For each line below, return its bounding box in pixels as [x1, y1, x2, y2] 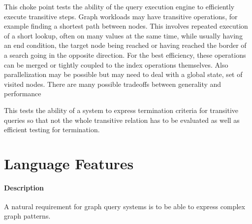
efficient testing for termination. [4, 124, 100, 135]
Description [4, 182, 44, 192]
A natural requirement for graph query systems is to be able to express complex [4, 201, 245, 211]
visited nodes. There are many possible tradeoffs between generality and [4, 78, 221, 89]
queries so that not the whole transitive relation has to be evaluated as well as [4, 114, 240, 125]
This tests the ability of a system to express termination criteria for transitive [4, 105, 239, 115]
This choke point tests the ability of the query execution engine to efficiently [4, 1, 235, 11]
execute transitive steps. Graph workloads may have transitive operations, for [4, 11, 238, 21]
